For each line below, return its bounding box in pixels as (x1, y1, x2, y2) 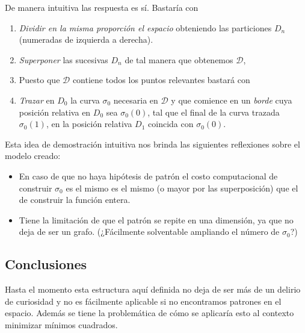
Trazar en (19, 93, 55, 106)
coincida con (148, 117, 194, 130)
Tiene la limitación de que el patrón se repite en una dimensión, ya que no (19, 213, 294, 226)
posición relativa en (19, 105, 91, 118)
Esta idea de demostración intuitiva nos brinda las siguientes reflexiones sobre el (5, 137, 300, 150)
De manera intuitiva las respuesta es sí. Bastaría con (5, 1, 199, 13)
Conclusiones (5, 255, 87, 273)
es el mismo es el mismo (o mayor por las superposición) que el (66, 181, 298, 194)
